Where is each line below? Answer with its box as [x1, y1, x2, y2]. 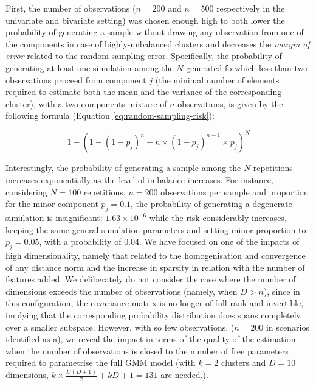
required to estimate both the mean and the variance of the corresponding [5, 85, 282, 98]
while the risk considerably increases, [149, 211, 287, 224]
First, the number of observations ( [5, 2, 136, 14]
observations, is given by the [177, 97, 283, 110]
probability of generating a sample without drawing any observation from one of [5, 26, 304, 38]
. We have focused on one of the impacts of [139, 235, 300, 248]
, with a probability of [39, 235, 122, 248]
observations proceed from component [5, 73, 146, 86]
